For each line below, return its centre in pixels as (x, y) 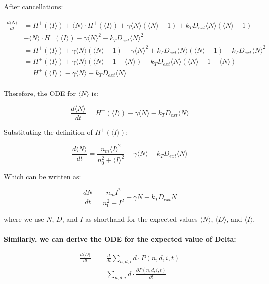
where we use (24, 219)
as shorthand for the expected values (141, 219)
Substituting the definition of (48, 132)
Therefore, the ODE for (40, 93)
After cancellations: (34, 6)
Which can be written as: (43, 176)
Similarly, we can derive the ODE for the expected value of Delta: (120, 238)
